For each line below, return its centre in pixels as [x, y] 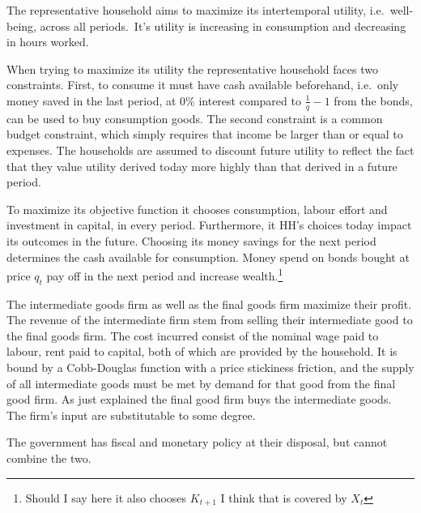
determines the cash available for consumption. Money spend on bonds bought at [208, 256]
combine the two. [49, 457]
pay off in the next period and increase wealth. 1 [165, 274]
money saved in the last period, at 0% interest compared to [154, 100]
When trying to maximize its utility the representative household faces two [192, 68]
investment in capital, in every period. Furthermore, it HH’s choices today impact [209, 225]
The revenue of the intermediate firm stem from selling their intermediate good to [210, 320]
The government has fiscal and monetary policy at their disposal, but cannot [197, 442]
